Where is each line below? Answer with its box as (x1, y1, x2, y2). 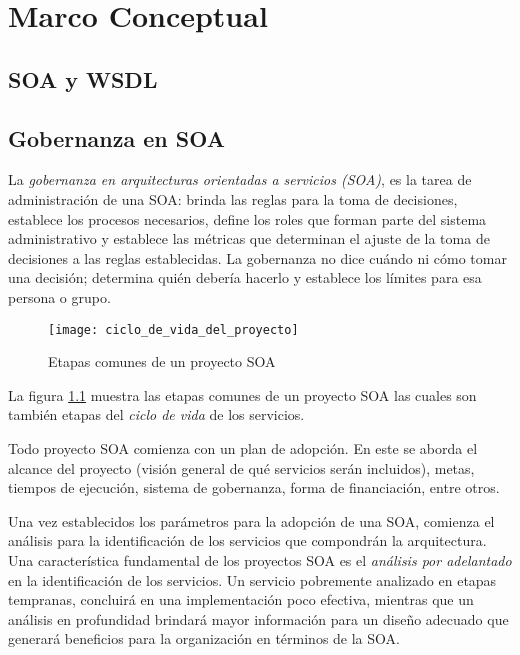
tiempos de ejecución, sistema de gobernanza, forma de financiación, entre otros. (8, 477, 500, 498)
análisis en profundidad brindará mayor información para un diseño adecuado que (8, 608, 509, 629)
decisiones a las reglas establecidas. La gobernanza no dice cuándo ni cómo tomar (8, 247, 507, 268)
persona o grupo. (8, 286, 111, 307)
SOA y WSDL (8, 63, 158, 94)
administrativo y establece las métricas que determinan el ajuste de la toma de (8, 228, 490, 249)
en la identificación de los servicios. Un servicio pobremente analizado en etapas (8, 569, 497, 590)
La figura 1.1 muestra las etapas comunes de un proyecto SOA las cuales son (8, 384, 477, 405)
